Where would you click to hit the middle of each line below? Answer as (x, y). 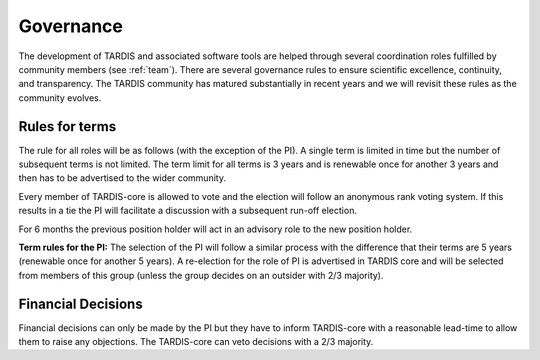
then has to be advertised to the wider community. (122, 178)
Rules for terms (67, 126)
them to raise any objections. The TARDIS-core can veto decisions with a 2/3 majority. (196, 342)
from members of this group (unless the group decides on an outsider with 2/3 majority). (201, 275)
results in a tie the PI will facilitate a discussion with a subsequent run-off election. (187, 211)
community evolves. (60, 97)
